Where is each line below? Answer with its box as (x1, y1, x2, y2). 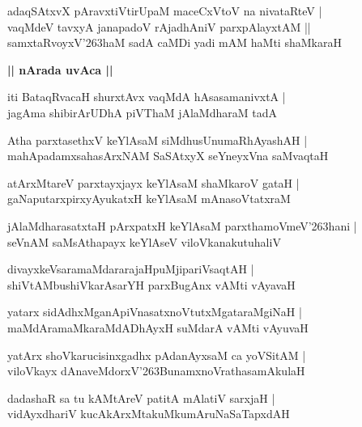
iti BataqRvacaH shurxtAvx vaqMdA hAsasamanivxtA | (7, 88, 286, 105)
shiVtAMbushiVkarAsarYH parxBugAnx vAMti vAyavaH (7, 276, 296, 293)
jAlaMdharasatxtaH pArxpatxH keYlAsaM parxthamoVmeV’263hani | (7, 217, 357, 234)
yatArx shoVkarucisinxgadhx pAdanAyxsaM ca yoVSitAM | (7, 346, 306, 363)
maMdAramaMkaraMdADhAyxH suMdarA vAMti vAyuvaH (7, 319, 309, 336)
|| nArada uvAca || (7, 61, 113, 78)
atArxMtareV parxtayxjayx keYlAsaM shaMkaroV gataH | (7, 174, 300, 191)
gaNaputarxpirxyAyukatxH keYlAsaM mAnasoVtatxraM (7, 190, 291, 207)
